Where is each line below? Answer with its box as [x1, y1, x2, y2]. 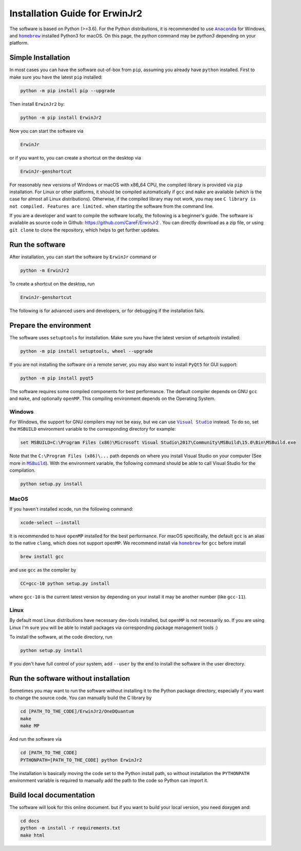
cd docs [20, 818, 39, 824]
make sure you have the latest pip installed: [9, 74, 103, 80]
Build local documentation [9, 791, 95, 799]
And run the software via [9, 736, 62, 742]
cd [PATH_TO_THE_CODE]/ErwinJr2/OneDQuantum [20, 708, 134, 715]
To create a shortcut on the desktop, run [9, 280, 95, 287]
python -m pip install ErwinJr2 [20, 114, 102, 120]
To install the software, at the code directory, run [9, 634, 113, 640]
